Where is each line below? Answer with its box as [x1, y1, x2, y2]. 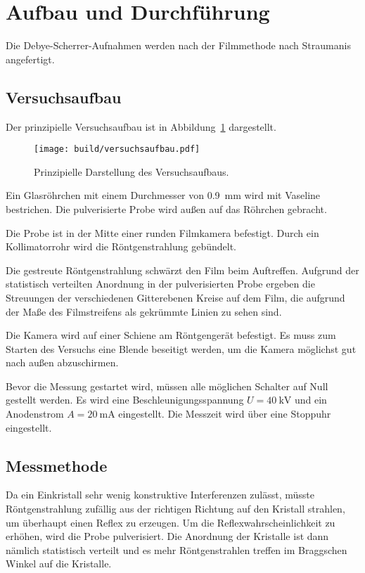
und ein [294, 392, 327, 407]
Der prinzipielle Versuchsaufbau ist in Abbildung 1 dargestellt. [6, 119, 276, 134]
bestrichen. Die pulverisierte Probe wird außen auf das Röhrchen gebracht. [6, 201, 327, 216]
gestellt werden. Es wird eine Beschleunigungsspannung [6, 392, 244, 407]
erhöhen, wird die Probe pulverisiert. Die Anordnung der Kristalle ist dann [6, 529, 329, 543]
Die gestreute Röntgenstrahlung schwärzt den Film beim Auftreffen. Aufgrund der [6, 262, 359, 277]
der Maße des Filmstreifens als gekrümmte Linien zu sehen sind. [6, 304, 282, 318]
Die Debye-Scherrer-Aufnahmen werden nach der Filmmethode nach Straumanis [6, 38, 351, 53]
